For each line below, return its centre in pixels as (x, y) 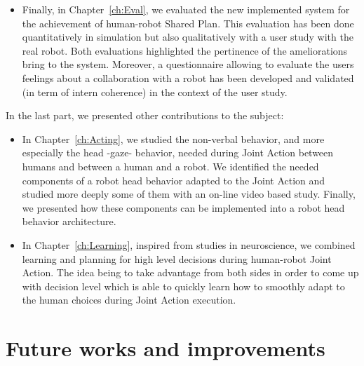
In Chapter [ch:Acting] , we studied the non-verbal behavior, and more (173, 138)
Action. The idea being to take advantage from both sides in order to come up (190, 272)
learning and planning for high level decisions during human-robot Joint (177, 258)
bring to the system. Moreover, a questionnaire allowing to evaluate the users (188, 64)
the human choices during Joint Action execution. (129, 300)
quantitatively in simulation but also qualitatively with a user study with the (188, 37)
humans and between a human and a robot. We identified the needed (170, 166)
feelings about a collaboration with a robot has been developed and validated (188, 77)
